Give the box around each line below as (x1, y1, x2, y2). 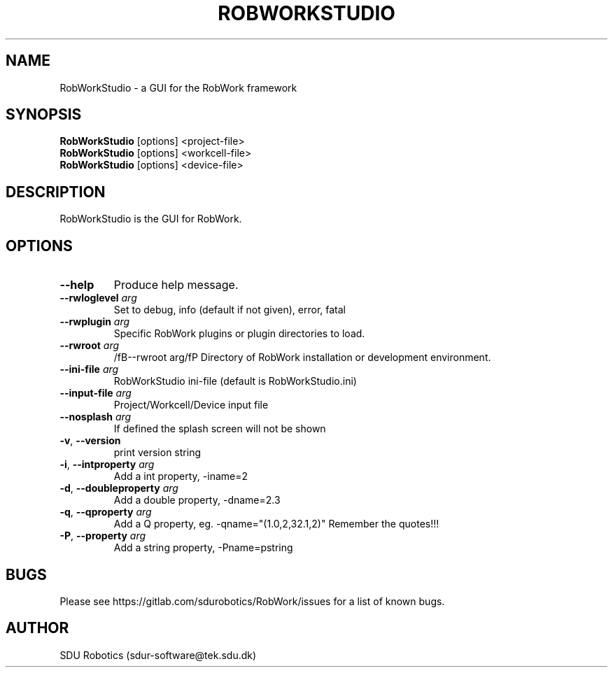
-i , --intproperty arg (59, 458, 155, 471)
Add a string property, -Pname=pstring (113, 541, 293, 554)
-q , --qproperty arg (59, 506, 152, 518)
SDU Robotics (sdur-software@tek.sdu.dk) (59, 649, 257, 661)
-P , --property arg (59, 530, 146, 542)
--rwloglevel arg (59, 292, 137, 304)
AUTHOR (6, 619, 69, 637)
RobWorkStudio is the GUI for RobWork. (59, 213, 242, 225)
